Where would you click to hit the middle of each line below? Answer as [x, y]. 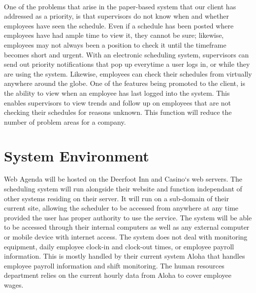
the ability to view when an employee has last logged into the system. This [117, 93]
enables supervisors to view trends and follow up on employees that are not [118, 102]
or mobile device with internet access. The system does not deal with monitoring [126, 237]
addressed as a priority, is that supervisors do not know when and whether [116, 16]
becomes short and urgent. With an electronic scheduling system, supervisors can [127, 54]
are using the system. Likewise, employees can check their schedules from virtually [128, 73]
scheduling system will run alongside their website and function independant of [123, 189]
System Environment [77, 155]
